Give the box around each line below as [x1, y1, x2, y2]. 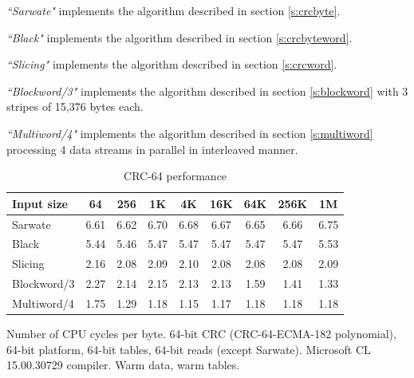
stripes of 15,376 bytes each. [6, 98, 144, 115]
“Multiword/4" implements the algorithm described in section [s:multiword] [6, 124, 373, 141]
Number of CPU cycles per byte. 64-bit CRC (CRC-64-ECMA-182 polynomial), [6, 325, 396, 342]
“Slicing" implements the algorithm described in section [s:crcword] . [6, 56, 337, 73]
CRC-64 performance [124, 167, 227, 184]
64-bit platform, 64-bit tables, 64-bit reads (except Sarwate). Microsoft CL [6, 341, 371, 357]
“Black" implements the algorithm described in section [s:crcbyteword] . [6, 29, 353, 45]
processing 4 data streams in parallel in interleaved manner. [6, 140, 298, 157]
